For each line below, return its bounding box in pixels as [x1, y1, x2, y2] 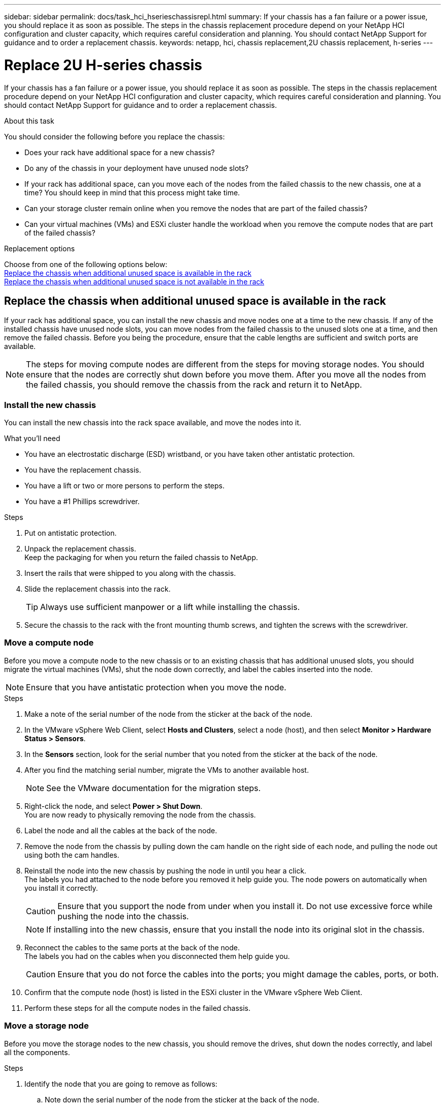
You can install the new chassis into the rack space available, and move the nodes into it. [4, 418, 301, 427]
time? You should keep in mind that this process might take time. [24, 188, 240, 197]
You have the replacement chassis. [24, 465, 141, 475]
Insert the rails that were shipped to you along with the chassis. [24, 569, 236, 578]
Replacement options [4, 244, 75, 253]
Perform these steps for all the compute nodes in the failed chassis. [24, 1003, 251, 1012]
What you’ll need [4, 434, 60, 443]
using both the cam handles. [24, 850, 119, 859]
